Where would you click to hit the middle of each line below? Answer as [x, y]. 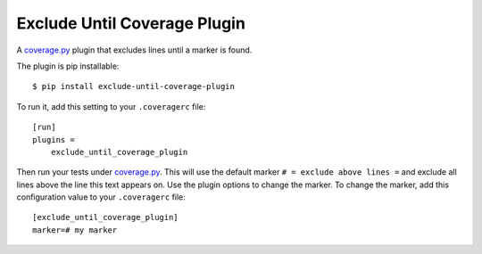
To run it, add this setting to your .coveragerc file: [111, 106]
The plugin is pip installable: [68, 66]
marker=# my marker [75, 230]
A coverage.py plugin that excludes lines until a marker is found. [134, 50]
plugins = [54, 139]
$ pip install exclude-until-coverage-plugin [134, 86]
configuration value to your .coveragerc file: [101, 197]
